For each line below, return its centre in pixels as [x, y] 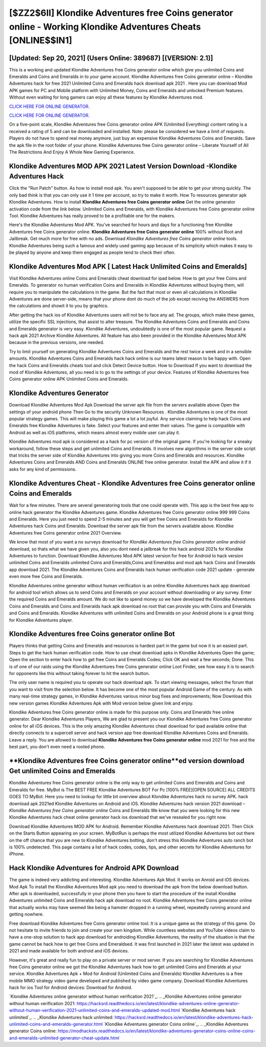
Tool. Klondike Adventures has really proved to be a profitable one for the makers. [92, 216]
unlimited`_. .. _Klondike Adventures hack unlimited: [61, 1017]
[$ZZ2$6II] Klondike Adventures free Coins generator [121, 13]
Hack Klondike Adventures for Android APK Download [94, 868]
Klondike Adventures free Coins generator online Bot [92, 634]
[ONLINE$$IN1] [41, 41]
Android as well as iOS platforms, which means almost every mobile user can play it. [95, 432]
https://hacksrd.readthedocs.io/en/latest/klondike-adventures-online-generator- [158, 1003]
